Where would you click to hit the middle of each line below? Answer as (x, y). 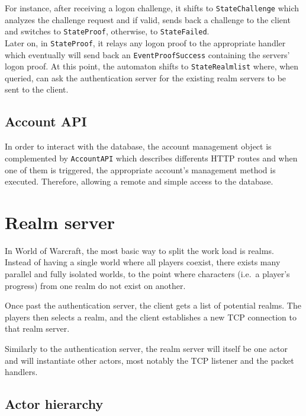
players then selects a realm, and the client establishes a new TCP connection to (151, 317)
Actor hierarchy (54, 404)
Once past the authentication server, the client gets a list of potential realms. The (153, 305)
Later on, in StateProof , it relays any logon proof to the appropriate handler (145, 42)
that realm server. (37, 328)
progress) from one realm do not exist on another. (95, 285)
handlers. (21, 372)
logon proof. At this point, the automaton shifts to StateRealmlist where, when (152, 66)
